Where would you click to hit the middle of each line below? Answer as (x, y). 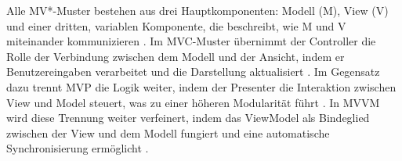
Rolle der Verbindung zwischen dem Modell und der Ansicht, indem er (176, 56)
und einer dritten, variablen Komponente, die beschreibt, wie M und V (176, 25)
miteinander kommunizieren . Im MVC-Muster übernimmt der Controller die (191, 41)
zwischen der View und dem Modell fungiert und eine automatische (168, 132)
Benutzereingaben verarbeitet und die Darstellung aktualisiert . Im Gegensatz (193, 72)
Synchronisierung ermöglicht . (78, 148)
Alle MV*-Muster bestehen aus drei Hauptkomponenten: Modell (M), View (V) (197, 10)
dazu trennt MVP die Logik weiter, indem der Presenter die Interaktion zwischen (201, 86)
